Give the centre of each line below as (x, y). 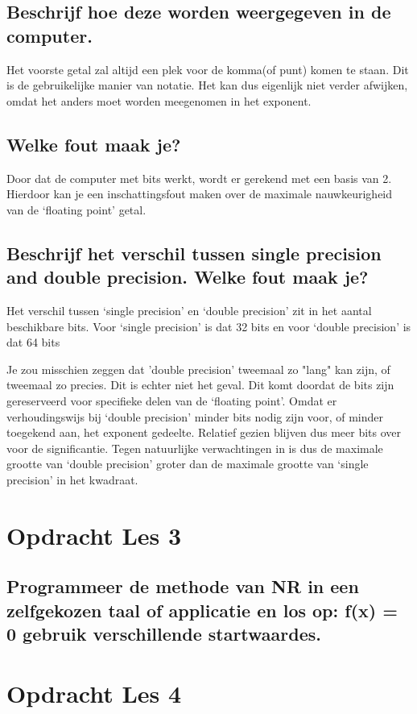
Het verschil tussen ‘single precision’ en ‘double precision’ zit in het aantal (189, 310)
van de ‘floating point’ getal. (76, 209)
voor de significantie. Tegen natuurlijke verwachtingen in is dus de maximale (195, 448)
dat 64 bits (33, 342)
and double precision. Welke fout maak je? (188, 277)
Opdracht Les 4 (94, 693)
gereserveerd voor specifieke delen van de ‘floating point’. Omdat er (172, 400)
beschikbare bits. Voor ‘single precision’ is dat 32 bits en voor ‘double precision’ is (209, 326)
